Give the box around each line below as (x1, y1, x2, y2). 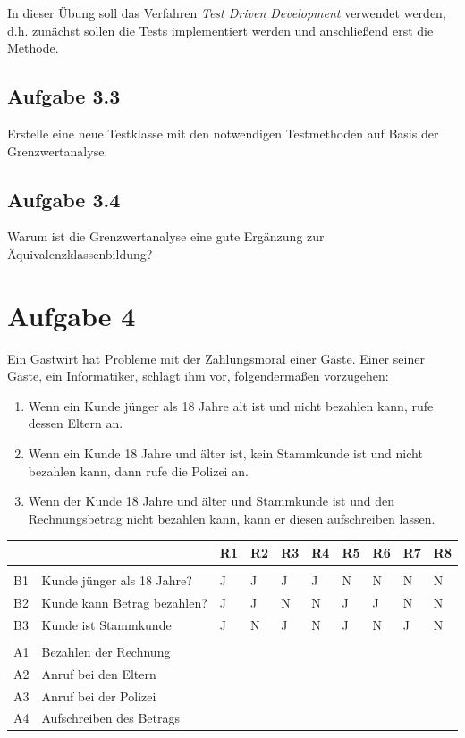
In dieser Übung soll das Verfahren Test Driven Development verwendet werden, (7, 4, 446, 21)
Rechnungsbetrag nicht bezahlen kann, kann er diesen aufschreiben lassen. (28, 508, 435, 527)
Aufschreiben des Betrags (41, 709, 180, 727)
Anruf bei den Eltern (41, 664, 156, 683)
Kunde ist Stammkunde (41, 615, 172, 633)
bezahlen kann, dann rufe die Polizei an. (28, 461, 249, 480)
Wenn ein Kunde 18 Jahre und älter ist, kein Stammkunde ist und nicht (28, 444, 423, 463)
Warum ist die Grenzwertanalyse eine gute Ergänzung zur (7, 227, 325, 246)
